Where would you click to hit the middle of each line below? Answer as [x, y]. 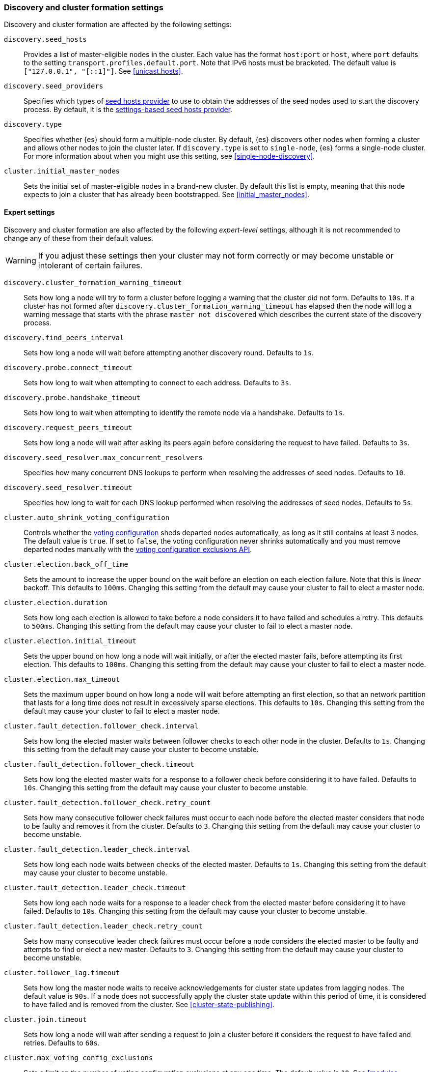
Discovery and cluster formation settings [84, 7]
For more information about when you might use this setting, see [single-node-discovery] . [169, 156]
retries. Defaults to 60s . [62, 1043]
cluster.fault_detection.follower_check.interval [101, 726]
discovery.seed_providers [54, 86]
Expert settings [29, 212]
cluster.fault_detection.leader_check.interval [97, 849]
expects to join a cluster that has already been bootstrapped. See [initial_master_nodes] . [166, 195]
